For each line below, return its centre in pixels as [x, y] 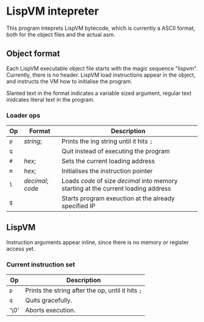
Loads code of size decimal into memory [120, 181]
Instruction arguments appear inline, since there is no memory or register [98, 242]
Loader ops [23, 115]
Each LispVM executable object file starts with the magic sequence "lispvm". [102, 68]
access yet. [21, 248]
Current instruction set [41, 264]
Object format [33, 54]
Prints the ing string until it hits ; [107, 141]
